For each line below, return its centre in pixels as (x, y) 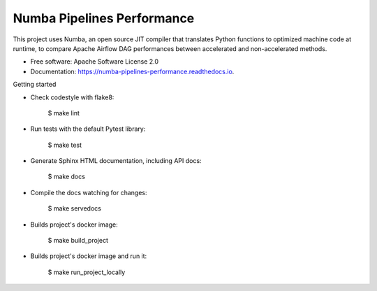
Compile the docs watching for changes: (89, 192)
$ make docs (66, 177)
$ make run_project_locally (87, 272)
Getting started (35, 85)
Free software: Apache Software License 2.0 (95, 62)
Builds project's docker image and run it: (89, 256)
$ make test (65, 145)
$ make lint (64, 113)
